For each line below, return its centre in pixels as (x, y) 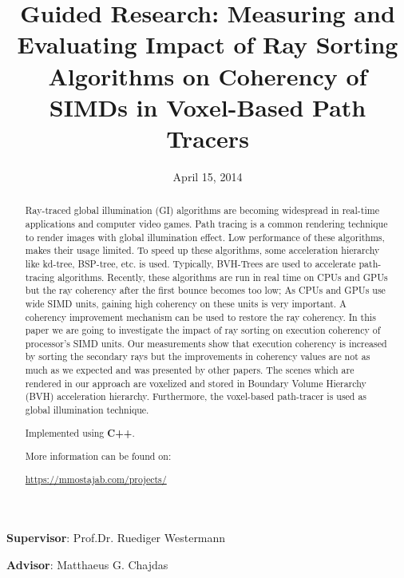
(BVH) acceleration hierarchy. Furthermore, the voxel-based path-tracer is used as (196, 396)
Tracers (208, 138)
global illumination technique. (87, 410)
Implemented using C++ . (80, 433)
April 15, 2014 (208, 176)
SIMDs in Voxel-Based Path (208, 107)
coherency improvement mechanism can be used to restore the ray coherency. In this (200, 317)
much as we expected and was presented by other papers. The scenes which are (190, 370)
